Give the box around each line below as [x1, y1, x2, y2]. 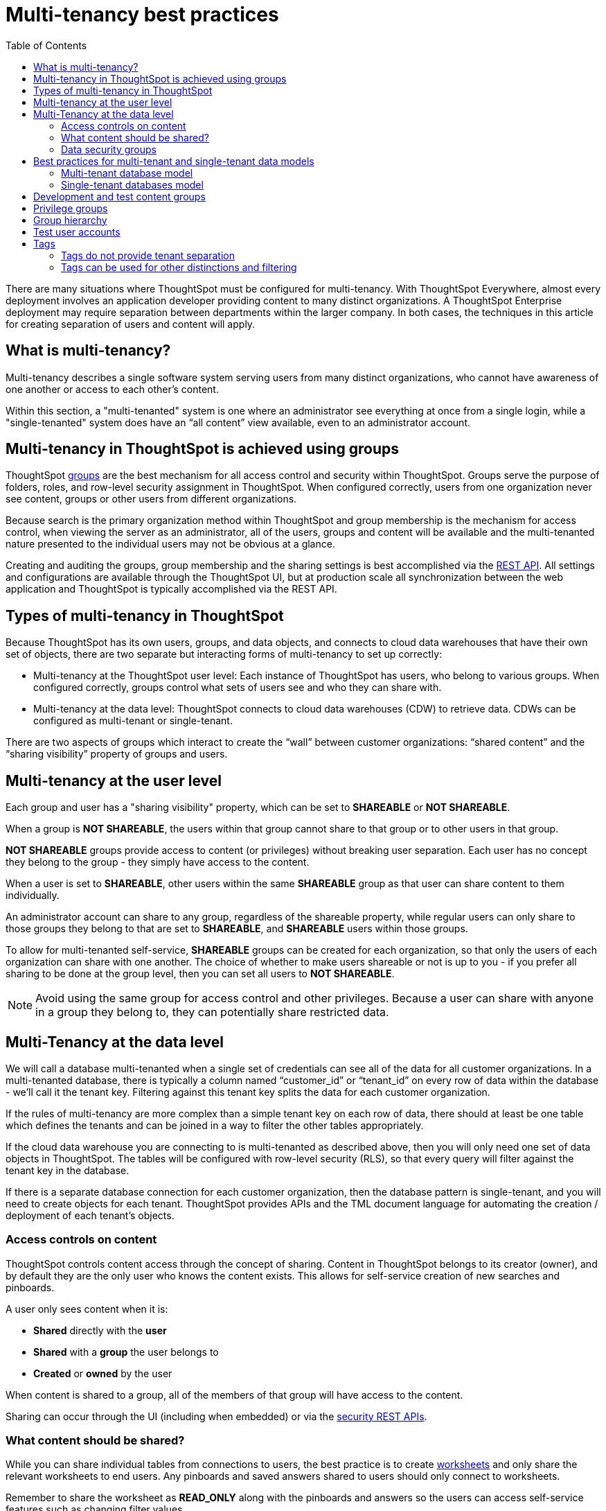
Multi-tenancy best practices [6, 3, 279, 26]
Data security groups [61, 143, 157, 155]
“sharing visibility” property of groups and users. [6, 748, 228, 760]
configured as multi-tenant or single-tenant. [33, 715, 233, 727]
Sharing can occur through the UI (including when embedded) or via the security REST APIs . [6, 1410, 427, 1422]
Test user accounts [33, 225, 121, 238]
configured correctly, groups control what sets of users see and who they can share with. [33, 681, 442, 694]
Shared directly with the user [33, 1324, 167, 1336]
